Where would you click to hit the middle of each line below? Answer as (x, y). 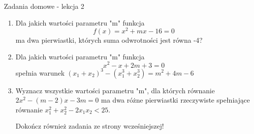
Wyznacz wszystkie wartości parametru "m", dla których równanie (115, 90)
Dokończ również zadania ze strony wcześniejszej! (90, 126)
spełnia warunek (40, 72)
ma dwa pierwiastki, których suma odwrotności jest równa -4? (109, 40)
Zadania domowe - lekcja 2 (44, 6)
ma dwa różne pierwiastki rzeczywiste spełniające (175, 100)
